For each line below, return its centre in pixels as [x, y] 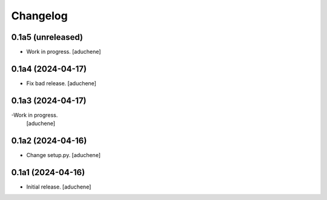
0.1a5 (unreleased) [47, 37]
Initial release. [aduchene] [59, 187]
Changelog [39, 16]
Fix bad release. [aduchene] [61, 83]
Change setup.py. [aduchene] [64, 155]
